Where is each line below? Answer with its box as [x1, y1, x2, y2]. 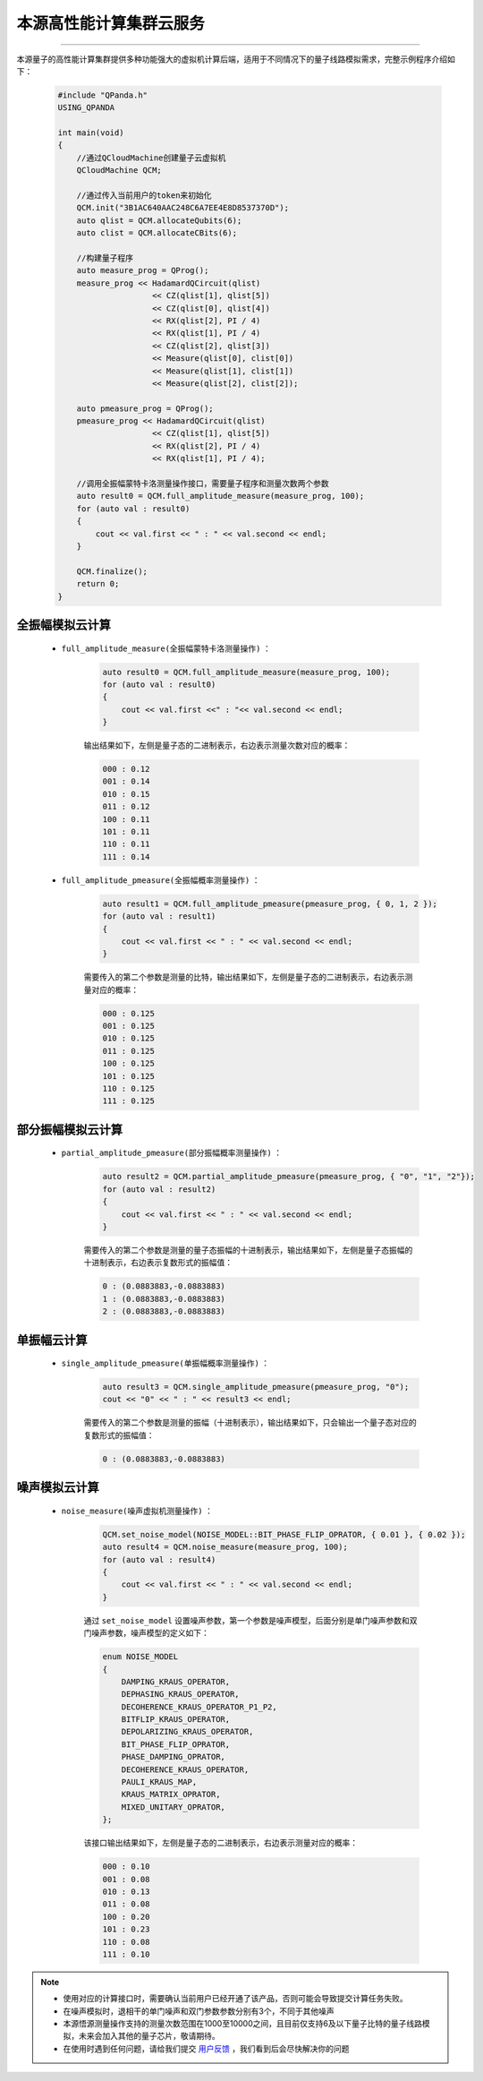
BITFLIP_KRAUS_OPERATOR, [121, 1715, 231, 1725]
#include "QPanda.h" [57, 90, 148, 100]
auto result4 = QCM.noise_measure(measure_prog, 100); [102, 1542, 348, 1553]
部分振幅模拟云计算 [16, 1122, 123, 1137]
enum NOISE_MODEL [102, 1652, 179, 1662]
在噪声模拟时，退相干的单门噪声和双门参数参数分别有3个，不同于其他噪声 [63, 2006, 335, 2017]
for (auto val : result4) [102, 1554, 216, 1564]
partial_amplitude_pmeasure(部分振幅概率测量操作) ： [61, 1147, 282, 1159]
